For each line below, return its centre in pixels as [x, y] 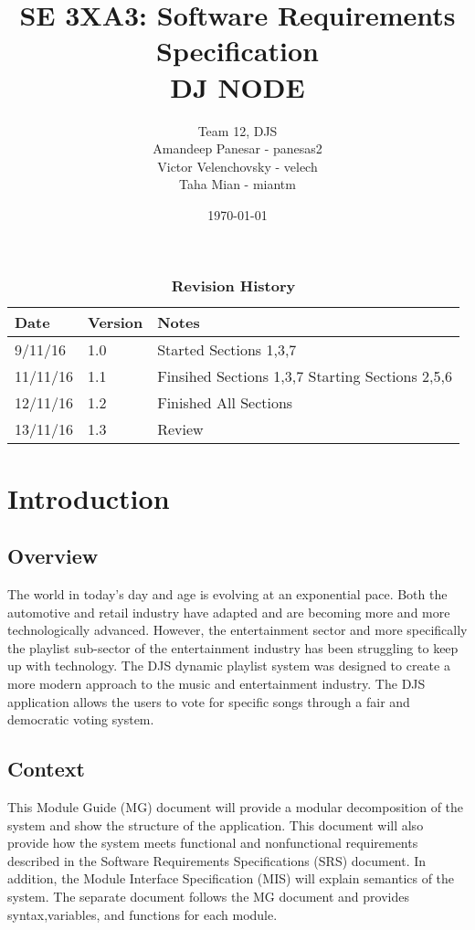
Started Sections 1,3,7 [227, 350]
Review [180, 429]
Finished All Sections [225, 403]
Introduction [89, 497]
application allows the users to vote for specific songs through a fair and [209, 701]
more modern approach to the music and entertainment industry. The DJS [216, 684]
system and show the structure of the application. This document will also [216, 824]
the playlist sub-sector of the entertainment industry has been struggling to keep [233, 647]
